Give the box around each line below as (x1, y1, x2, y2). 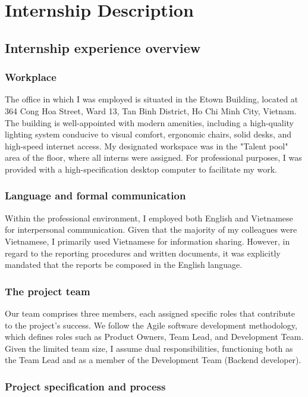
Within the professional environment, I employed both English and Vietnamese (5, 211, 293, 224)
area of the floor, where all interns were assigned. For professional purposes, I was (5, 151, 302, 164)
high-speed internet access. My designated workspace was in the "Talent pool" (5, 139, 288, 152)
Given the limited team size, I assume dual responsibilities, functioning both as (5, 342, 293, 354)
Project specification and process (5, 379, 166, 393)
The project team (5, 283, 90, 298)
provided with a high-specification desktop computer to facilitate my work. (5, 162, 278, 175)
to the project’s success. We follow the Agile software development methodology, (5, 318, 297, 331)
